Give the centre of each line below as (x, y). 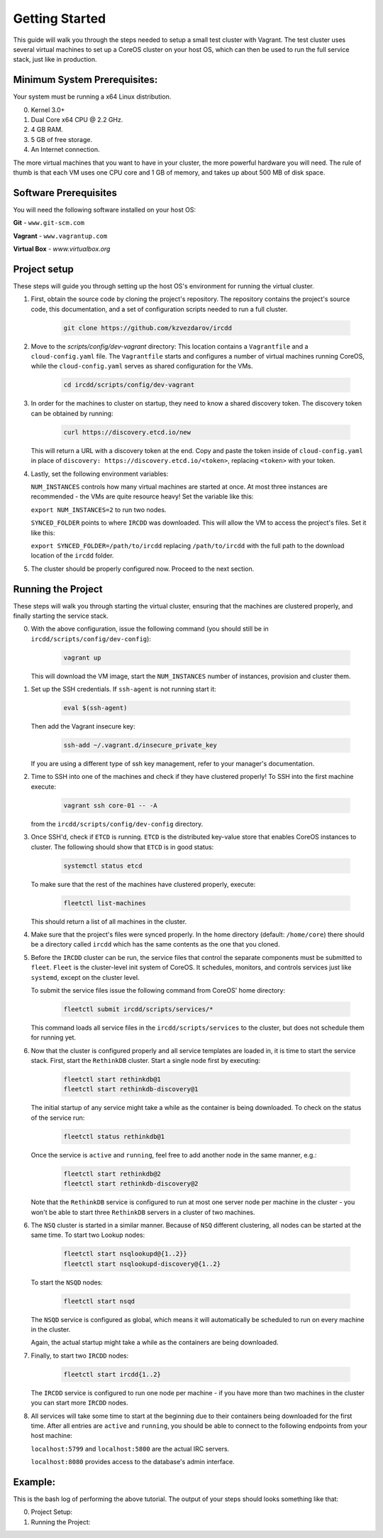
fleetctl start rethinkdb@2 (112, 1174)
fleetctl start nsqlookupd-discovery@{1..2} (142, 1264)
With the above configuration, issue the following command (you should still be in (150, 629)
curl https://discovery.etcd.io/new (127, 432)
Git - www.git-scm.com (49, 223)
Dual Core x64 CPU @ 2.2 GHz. (77, 120)
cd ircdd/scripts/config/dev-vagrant (129, 385)
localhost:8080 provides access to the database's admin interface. (133, 1462)
